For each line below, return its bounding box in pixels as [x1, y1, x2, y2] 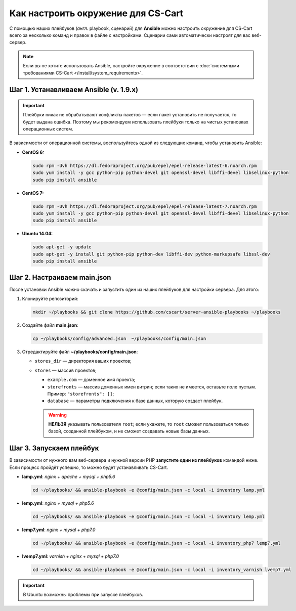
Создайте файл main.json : [22, 322, 78, 328]
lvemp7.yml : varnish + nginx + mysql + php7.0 [22, 553, 119, 559]
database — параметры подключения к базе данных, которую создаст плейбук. [47, 398, 223, 404]
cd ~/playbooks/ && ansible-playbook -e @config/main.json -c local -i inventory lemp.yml [32, 514, 265, 519]
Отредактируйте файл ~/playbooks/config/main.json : [22, 348, 138, 355]
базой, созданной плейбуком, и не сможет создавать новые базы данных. [48, 428, 210, 434]
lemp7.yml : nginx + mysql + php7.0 [22, 527, 96, 533]
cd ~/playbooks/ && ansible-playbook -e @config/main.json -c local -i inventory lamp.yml [32, 487, 265, 493]
